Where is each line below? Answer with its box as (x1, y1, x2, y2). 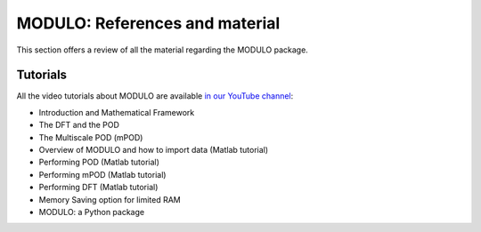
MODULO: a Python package (38, 206, 145, 217)
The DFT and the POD (38, 120, 120, 131)
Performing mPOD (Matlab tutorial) (38, 169, 167, 180)
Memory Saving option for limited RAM (38, 194, 182, 204)
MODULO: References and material (16, 13, 281, 33)
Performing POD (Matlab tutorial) (38, 156, 160, 168)
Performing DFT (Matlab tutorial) (38, 182, 159, 193)
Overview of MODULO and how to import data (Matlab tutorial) (38, 145, 269, 156)
